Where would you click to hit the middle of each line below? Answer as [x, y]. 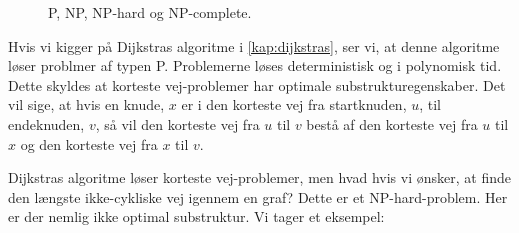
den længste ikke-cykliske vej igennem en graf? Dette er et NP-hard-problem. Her [258, 196]
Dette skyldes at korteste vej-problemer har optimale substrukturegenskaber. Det [257, 84]
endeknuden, [46, 123]
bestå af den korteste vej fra [392, 123]
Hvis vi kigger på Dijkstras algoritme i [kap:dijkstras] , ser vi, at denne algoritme [254, 45]
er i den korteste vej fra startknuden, [294, 104]
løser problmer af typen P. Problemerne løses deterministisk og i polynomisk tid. [255, 65]
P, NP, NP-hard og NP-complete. [150, 12]
